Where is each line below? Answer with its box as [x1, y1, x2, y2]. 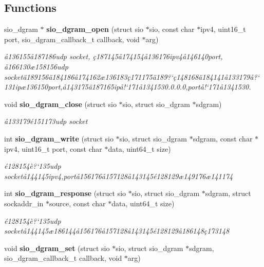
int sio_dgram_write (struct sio [4, 133, 114, 144]
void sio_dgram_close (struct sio [4, 98, 117, 109]
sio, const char [149, 24, 195, 34]
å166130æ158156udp [4, 61, 68, 72]
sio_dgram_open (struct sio [46, 24, 144, 34]
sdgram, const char [193, 133, 253, 144]
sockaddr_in [4, 198, 44, 208]
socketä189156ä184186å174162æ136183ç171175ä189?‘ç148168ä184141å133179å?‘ [4, 71, 259, 82]
